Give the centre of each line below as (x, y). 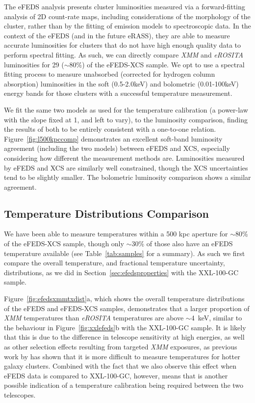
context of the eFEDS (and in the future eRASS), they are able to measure (117, 35)
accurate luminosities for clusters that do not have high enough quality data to (123, 45)
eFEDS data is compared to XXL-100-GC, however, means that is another (116, 375)
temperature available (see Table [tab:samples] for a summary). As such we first (125, 253)
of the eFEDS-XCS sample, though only (64, 244)
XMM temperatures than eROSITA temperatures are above (94, 318)
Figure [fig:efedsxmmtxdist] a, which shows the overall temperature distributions (124, 299)
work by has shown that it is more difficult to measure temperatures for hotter (122, 356)
